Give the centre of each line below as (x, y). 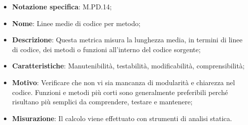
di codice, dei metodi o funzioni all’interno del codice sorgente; (106, 49)
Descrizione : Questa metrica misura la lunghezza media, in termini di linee (127, 40)
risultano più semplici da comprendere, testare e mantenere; (102, 102)
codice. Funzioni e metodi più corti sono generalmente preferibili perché (120, 92)
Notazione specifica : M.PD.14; (62, 6)
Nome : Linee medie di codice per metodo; (76, 23)
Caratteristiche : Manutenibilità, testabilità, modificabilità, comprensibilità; (128, 66)
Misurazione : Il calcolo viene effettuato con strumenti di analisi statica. (122, 118)
